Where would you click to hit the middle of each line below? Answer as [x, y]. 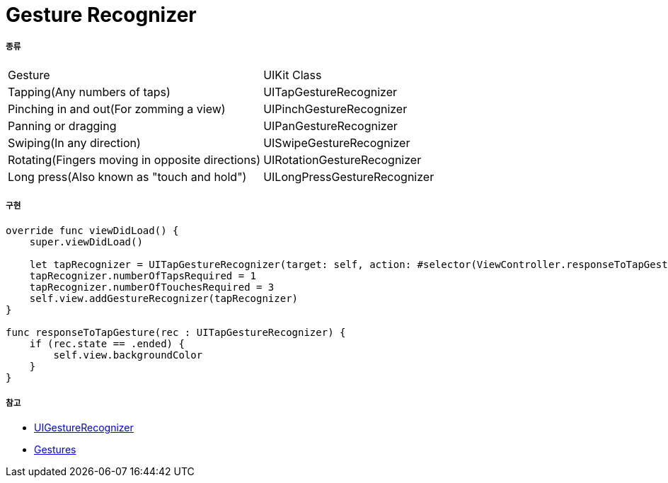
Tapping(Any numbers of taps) [89, 92]
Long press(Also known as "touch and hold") [127, 176]
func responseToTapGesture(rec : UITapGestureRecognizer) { [176, 332]
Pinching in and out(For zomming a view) [117, 109]
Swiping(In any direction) [74, 142]
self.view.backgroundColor [128, 355]
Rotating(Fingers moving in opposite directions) [134, 159]
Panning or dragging [62, 126]
